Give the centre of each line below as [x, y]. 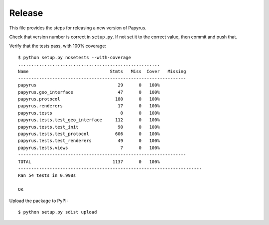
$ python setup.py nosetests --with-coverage [75, 57]
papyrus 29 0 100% [89, 85]
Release [26, 13]
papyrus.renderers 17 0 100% [89, 106]
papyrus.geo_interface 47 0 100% [89, 92]
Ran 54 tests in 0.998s [47, 176]
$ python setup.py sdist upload [58, 212]
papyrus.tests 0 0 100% [89, 113]
